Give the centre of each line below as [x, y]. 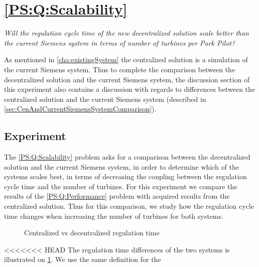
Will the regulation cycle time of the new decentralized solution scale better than [126, 33]
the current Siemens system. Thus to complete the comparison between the [120, 69]
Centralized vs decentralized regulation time [92, 233]
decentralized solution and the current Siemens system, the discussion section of [127, 79]
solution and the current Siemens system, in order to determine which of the [121, 166]
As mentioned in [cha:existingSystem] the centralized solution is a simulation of [126, 59]
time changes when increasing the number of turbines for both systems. [114, 216]
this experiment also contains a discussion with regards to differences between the [130, 89]
